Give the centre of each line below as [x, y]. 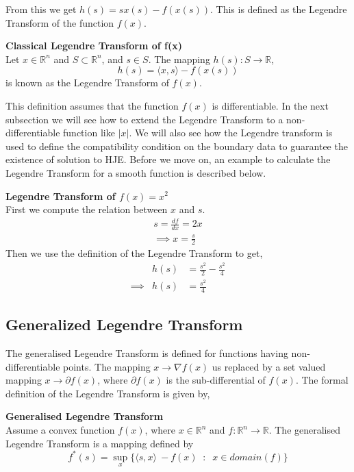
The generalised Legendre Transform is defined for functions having [147, 353]
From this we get [41, 9]
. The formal [322, 380]
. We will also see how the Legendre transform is [231, 133]
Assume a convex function [60, 430]
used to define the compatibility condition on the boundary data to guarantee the [177, 146]
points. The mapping [107, 366]
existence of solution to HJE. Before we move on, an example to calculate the [168, 159]
